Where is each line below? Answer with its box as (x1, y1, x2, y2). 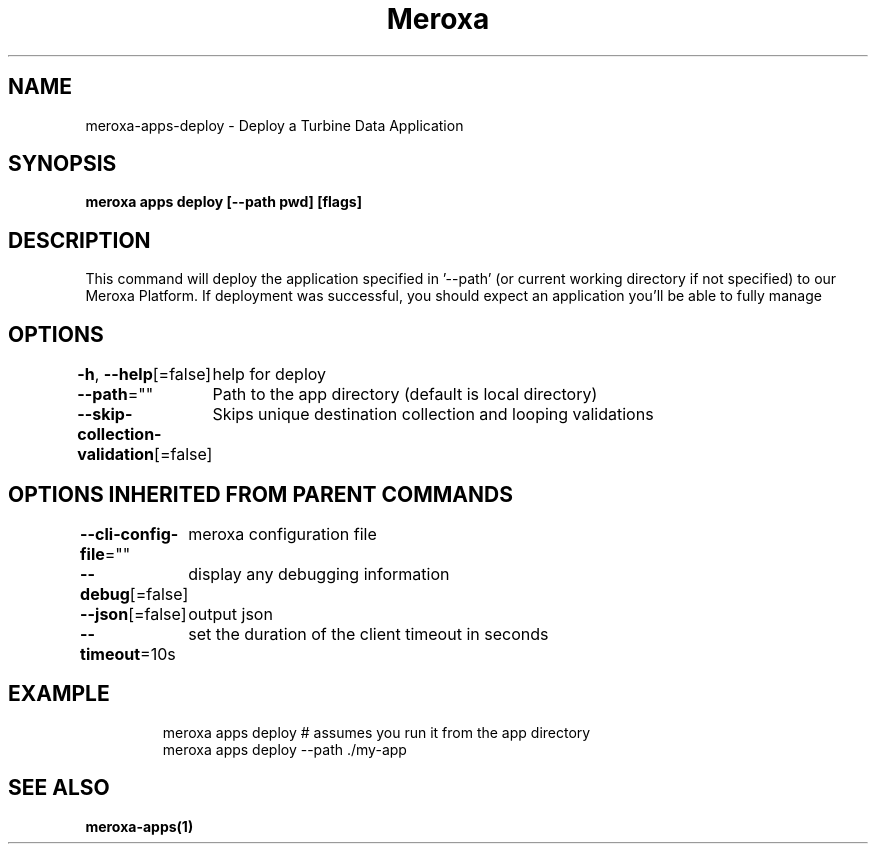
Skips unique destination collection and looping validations (212, 404, 654, 425)
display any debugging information (188, 563, 450, 584)
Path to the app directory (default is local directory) (212, 384, 598, 405)
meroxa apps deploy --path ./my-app (162, 740, 407, 758)
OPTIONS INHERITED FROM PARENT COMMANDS (8, 481, 513, 507)
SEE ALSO (8, 775, 110, 801)
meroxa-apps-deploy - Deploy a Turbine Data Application (85, 116, 464, 134)
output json (188, 603, 273, 624)
